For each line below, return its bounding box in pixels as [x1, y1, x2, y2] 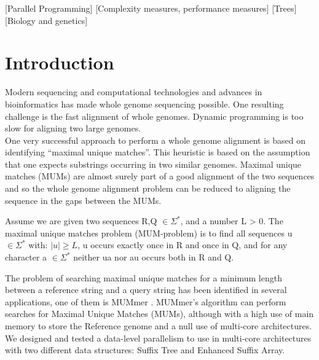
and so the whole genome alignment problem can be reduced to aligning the [5, 182, 291, 195]
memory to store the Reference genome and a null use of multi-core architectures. [5, 319, 312, 332]
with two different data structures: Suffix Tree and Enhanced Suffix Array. [5, 343, 285, 356]
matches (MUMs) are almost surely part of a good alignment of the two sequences [5, 170, 315, 182]
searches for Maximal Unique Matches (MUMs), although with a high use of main [5, 307, 314, 320]
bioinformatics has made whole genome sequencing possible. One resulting [5, 97, 284, 110]
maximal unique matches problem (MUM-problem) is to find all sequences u [5, 226, 293, 239]
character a [5, 251, 47, 264]
